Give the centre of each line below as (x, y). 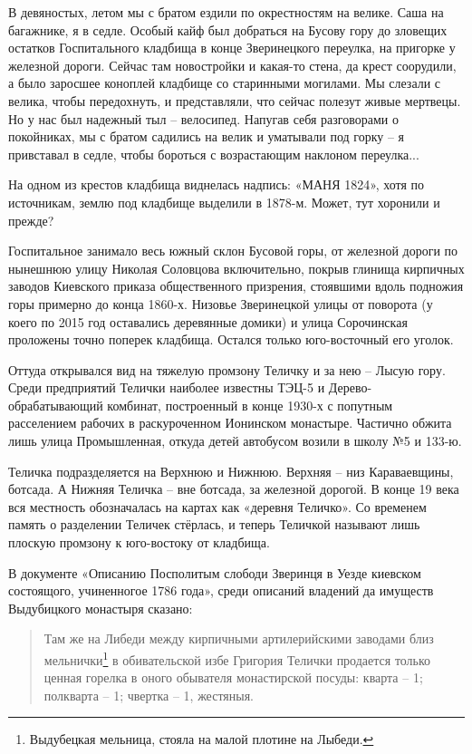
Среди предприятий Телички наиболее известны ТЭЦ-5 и (167, 387)
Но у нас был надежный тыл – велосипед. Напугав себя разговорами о (203, 118)
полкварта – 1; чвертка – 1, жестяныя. (149, 695)
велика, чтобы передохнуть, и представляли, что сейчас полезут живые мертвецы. (235, 100)
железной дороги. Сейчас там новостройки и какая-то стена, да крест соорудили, (232, 65)
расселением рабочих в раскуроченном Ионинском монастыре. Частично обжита (230, 423)
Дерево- (350, 387)
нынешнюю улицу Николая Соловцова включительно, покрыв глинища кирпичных (236, 268)
